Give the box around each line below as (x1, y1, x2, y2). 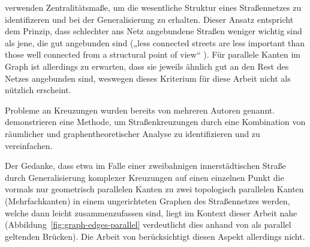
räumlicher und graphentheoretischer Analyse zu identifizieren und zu (5, 127, 260, 139)
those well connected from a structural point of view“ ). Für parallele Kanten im (5, 48, 300, 61)
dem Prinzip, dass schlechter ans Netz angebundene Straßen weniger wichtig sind (5, 25, 302, 37)
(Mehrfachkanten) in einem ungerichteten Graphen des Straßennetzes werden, (5, 194, 290, 207)
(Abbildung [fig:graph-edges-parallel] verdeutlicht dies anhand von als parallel (5, 218, 291, 231)
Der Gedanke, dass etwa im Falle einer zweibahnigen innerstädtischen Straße (5, 159, 286, 172)
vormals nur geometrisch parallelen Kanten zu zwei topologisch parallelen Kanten (5, 183, 304, 195)
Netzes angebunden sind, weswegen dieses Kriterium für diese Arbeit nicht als (5, 72, 291, 84)
